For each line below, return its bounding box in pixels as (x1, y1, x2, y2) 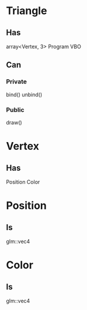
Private (6, 77, 27, 86)
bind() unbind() (6, 91, 43, 98)
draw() (6, 119, 22, 126)
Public (6, 106, 25, 114)
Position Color (6, 178, 40, 186)
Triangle (6, 4, 47, 18)
